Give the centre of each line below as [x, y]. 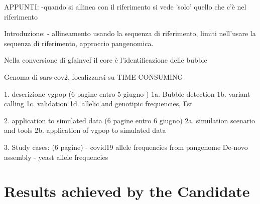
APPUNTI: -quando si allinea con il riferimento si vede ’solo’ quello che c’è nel [125, 7]
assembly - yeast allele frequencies [56, 157]
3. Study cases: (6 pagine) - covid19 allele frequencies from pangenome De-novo [126, 147]
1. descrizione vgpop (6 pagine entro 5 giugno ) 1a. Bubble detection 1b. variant [127, 93]
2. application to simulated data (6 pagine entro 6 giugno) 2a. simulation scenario [130, 120]
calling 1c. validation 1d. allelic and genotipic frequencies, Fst [98, 104]
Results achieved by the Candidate [127, 191]
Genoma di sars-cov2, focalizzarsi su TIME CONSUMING [94, 76]
